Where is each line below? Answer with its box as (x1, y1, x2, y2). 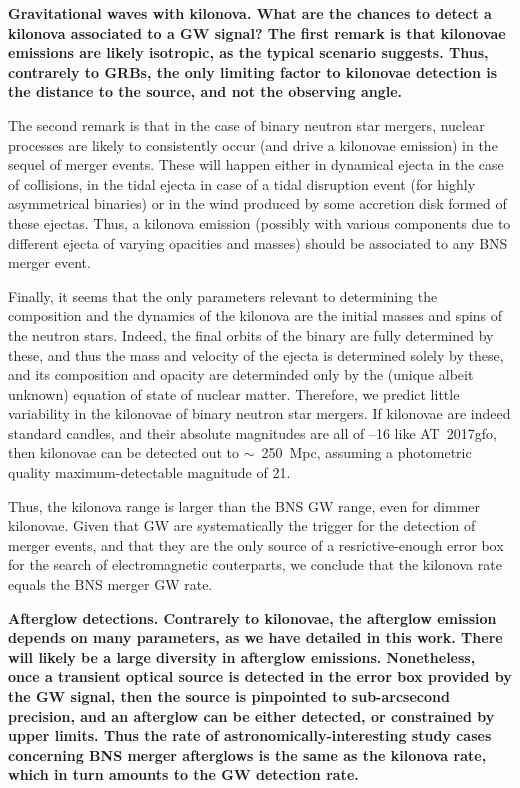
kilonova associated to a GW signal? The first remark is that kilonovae (8, 22, 506, 43)
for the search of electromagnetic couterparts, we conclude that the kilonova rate (8, 554, 502, 575)
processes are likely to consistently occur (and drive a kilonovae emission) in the (8, 134, 498, 155)
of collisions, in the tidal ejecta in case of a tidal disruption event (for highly (8, 173, 476, 194)
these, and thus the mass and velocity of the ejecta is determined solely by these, (8, 344, 504, 365)
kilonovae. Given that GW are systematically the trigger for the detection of (8, 515, 476, 536)
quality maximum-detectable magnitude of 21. (8, 462, 291, 483)
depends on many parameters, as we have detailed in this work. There (8, 627, 503, 648)
